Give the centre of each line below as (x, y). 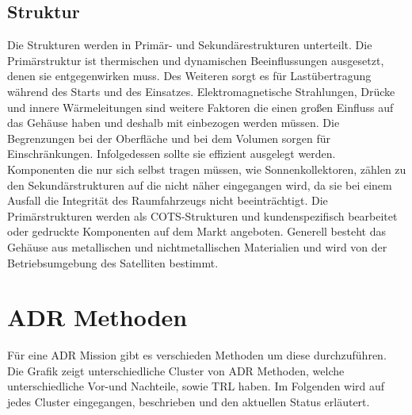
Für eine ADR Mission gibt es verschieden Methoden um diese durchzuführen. (197, 355)
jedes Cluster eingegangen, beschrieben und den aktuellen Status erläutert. (189, 402)
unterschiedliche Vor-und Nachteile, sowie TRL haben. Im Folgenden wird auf (196, 386)
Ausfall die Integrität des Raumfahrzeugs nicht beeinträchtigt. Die (168, 200)
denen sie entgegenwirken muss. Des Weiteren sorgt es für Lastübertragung (189, 76)
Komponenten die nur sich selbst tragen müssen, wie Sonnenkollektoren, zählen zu (207, 169)
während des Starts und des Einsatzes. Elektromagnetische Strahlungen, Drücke (201, 91)
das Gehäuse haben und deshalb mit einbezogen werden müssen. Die (174, 123)
